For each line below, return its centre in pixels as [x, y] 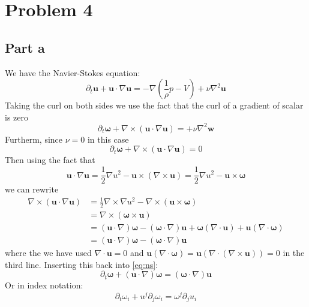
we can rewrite [32, 189]
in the [294, 253]
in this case [108, 139]
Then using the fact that [50, 160]
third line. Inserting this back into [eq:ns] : [82, 264]
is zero [16, 117]
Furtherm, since [34, 139]
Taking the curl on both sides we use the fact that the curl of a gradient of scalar [154, 105]
